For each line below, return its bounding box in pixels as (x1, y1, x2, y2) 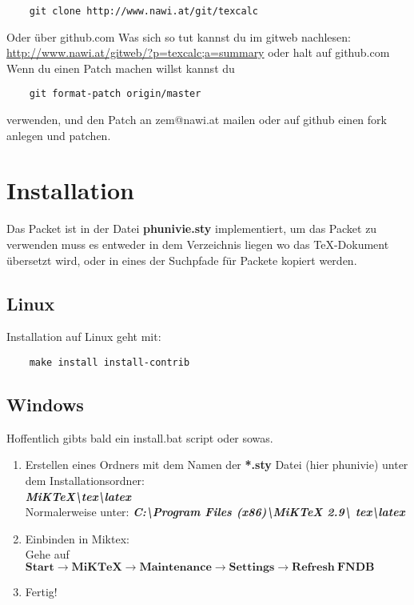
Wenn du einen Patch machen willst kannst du (6, 59, 235, 76)
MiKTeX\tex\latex (25, 487, 131, 504)
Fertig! (25, 583, 58, 599)
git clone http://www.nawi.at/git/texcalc (29, 6, 258, 17)
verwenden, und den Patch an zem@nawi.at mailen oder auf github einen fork (6, 111, 387, 128)
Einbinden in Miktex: (25, 530, 129, 547)
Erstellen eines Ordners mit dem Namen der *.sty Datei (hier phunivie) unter (25, 456, 408, 473)
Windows (6, 392, 84, 417)
